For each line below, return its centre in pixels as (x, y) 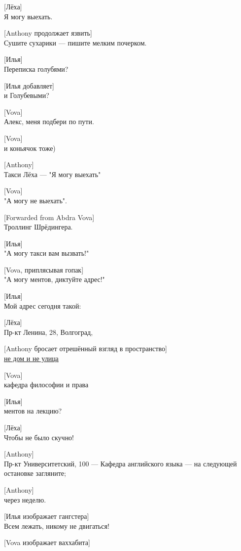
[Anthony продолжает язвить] (48, 33)
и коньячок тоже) (30, 148)
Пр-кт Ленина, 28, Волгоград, (49, 332)
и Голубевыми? (27, 95)
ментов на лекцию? (33, 411)
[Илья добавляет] (29, 85)
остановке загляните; (35, 473)
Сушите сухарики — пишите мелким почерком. (75, 42)
